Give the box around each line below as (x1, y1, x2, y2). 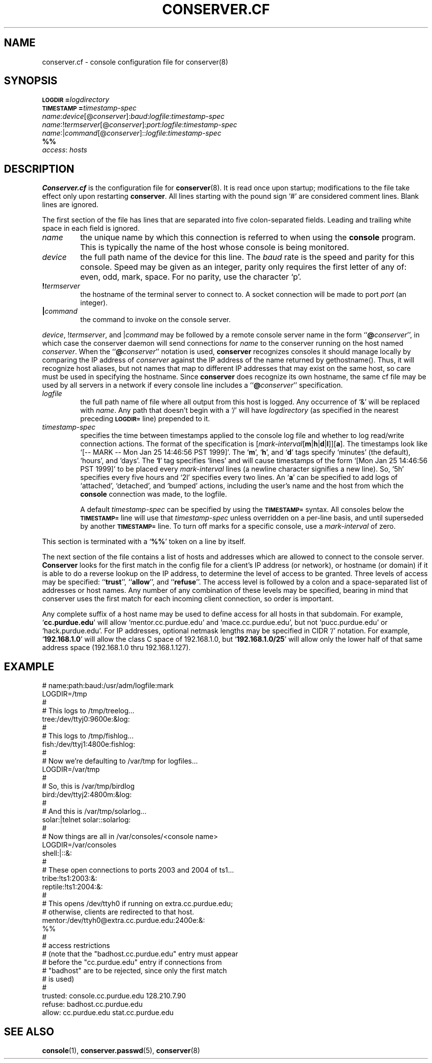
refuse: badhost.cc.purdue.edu (42, 1000, 143, 1009)
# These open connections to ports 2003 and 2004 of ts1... (42, 866, 234, 875)
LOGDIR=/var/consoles (42, 841, 117, 849)
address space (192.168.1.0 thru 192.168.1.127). (42, 643, 191, 652)
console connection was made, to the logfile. (80, 490, 227, 499)
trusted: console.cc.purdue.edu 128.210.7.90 (42, 991, 186, 1000)
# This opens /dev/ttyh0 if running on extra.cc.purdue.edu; (42, 899, 233, 908)
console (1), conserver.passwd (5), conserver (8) (42, 1046, 200, 1055)
